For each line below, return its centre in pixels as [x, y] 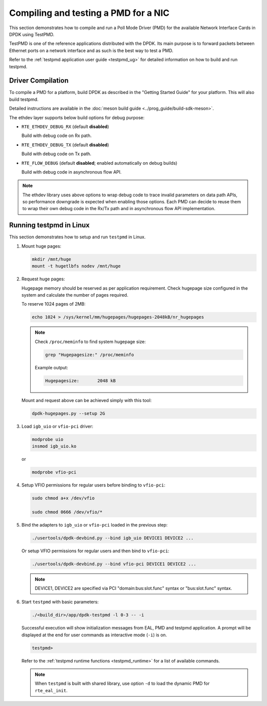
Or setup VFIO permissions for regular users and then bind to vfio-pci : [95, 551]
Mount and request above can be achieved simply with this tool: [87, 400]
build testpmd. [24, 99]
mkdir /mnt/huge [52, 259]
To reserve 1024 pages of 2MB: [54, 304]
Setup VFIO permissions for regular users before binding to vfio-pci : [93, 485]
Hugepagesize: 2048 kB [81, 380]
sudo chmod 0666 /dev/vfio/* [67, 512]
